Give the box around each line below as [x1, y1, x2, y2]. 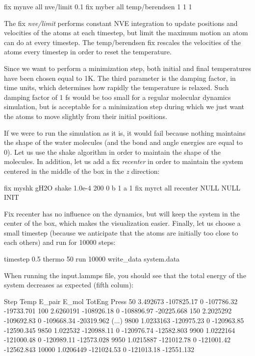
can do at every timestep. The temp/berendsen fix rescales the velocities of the [4, 37, 241, 47]
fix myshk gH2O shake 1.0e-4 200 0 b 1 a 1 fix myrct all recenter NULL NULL [4, 182, 241, 192]
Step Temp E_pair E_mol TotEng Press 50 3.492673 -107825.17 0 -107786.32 [4, 296, 238, 306]
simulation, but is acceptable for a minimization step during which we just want [4, 101, 244, 112]
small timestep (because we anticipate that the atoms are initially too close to [4, 227, 238, 237]
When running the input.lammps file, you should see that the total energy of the [4, 270, 246, 280]
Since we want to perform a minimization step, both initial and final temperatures [4, 63, 251, 73]
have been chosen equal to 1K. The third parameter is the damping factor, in [4, 72, 236, 83]
